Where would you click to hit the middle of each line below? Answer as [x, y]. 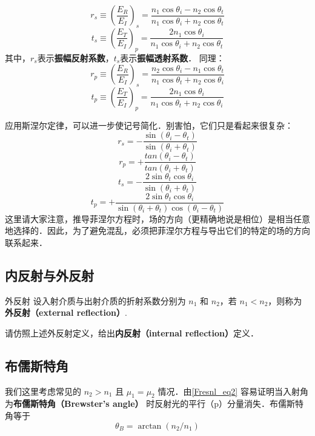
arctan [150, 426]
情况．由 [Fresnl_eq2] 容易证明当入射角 [233, 391]
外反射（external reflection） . [66, 312]
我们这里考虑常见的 [43, 391]
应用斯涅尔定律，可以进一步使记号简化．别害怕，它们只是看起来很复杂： [149, 125]
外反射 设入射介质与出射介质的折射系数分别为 [95, 300]
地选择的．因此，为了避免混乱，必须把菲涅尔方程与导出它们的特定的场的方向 [157, 230]
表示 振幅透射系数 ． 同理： [172, 57]
